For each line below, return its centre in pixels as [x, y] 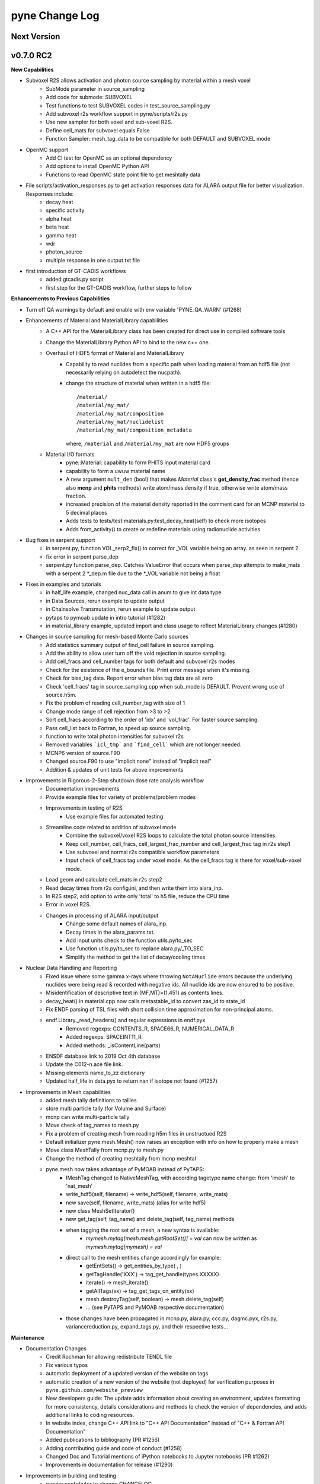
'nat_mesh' [79, 1186]
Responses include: [50, 194]
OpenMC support [47, 150]
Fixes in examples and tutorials [63, 584]
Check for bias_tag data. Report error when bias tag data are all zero [129, 678]
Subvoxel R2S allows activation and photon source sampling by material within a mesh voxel [138, 81]
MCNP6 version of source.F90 [83, 753]
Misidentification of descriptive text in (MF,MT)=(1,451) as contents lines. [135, 993]
